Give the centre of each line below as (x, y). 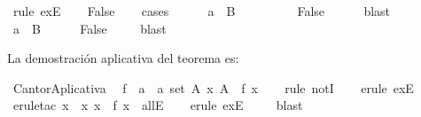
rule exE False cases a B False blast (202, 11)
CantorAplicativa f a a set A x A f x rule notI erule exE (213, 87)
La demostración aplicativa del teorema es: (123, 58)
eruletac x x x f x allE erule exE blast (158, 105)
